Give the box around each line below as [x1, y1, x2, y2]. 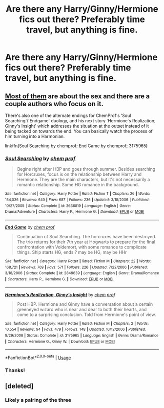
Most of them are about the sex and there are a [5, 92, 150, 100]
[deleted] [5, 382, 34, 390]
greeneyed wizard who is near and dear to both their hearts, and [17, 306, 147, 312]
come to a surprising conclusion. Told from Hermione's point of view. [17, 312, 156, 317]
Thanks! [5, 367, 25, 374]
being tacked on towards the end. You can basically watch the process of [5, 128, 153, 134]
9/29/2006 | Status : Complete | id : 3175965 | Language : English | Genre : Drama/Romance [5, 333, 159, 338]
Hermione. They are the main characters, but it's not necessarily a [17, 177, 150, 182]
